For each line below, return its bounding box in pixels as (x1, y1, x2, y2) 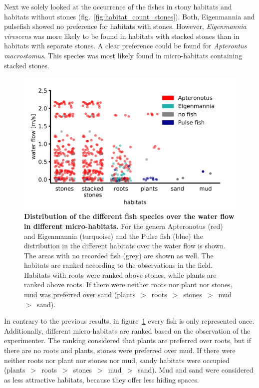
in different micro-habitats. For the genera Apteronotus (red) (24, 220, 223, 231)
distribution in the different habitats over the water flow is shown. (24, 240, 226, 251)
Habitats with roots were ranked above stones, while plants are (24, 269, 217, 280)
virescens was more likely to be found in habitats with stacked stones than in (4, 30, 240, 41)
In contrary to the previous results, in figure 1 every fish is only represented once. (4, 316, 255, 326)
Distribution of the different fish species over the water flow (24, 211, 235, 221)
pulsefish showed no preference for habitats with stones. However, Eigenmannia (4, 21, 247, 31)
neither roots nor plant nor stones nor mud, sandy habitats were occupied (4, 355, 230, 365)
